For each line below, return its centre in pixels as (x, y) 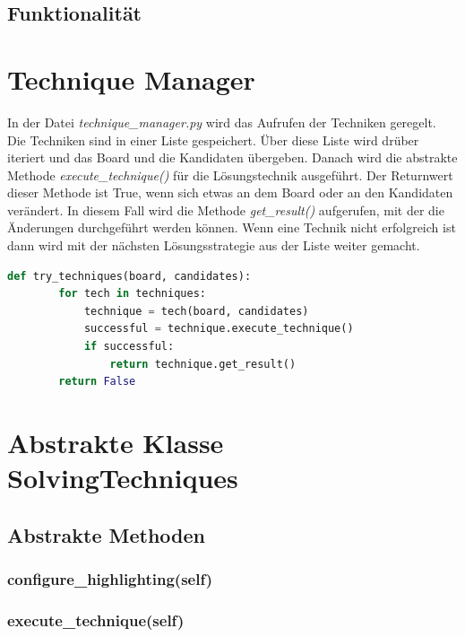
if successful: (129, 347)
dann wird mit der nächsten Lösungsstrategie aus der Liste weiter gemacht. (214, 245)
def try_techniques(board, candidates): (129, 276)
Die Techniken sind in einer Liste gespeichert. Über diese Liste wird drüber (213, 140)
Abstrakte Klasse (116, 442)
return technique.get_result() (203, 364)
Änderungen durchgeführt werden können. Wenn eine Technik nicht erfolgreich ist (232, 227)
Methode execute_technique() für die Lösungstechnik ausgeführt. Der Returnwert (230, 175)
